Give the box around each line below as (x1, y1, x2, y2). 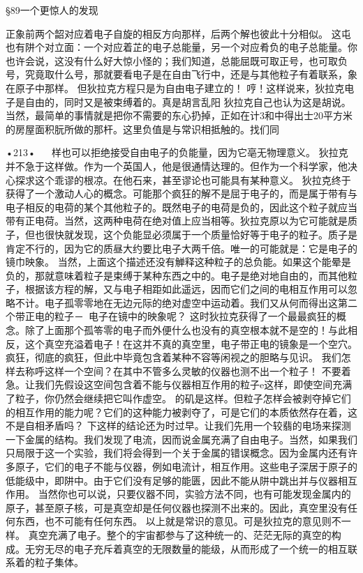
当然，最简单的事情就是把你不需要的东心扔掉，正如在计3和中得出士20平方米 (6, 108, 353, 123)
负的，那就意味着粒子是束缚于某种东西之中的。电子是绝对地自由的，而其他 (6, 268, 348, 282)
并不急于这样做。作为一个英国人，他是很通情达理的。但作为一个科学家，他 (6, 158, 348, 173)
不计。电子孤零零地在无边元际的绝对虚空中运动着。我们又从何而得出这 (15, 295, 338, 310)
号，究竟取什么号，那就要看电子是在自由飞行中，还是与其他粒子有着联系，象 (6, 67, 357, 82)
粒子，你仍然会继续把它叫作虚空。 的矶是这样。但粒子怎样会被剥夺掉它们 (15, 391, 351, 406)
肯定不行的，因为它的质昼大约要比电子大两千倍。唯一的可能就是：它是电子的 (6, 240, 357, 255)
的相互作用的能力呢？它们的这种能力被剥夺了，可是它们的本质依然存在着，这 (6, 404, 357, 419)
